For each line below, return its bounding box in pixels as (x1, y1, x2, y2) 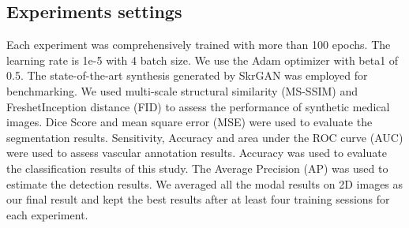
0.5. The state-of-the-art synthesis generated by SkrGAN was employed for (6, 67, 368, 84)
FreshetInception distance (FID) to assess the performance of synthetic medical (6, 98, 390, 114)
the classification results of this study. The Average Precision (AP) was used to (6, 159, 388, 176)
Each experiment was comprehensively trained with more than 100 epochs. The (6, 36, 391, 53)
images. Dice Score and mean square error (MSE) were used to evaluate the (6, 114, 373, 130)
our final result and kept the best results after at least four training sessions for (6, 191, 390, 207)
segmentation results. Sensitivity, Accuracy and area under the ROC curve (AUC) (6, 129, 403, 145)
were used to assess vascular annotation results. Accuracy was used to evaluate (6, 144, 387, 161)
